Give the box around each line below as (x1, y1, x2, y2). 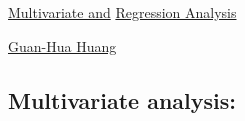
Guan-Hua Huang (8, 35, 117, 56)
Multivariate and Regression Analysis (8, 2, 237, 22)
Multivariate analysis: (8, 84, 236, 115)
